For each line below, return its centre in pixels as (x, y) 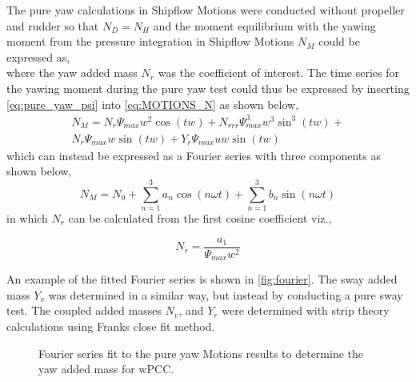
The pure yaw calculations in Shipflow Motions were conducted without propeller (206, 10)
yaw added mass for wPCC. (106, 369)
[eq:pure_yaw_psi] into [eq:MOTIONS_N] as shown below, (153, 104)
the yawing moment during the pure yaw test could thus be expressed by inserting (208, 88)
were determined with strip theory (306, 310)
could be (339, 41)
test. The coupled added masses (84, 310)
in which (27, 218)
